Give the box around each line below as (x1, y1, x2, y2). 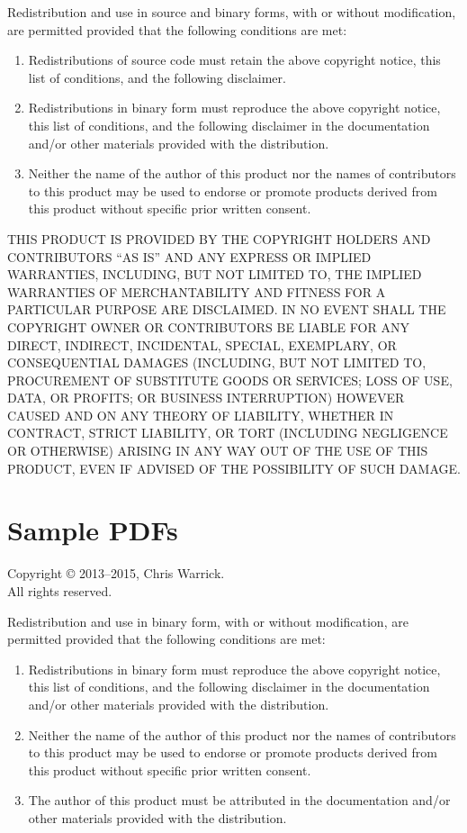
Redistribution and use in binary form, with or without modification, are (7, 611, 409, 630)
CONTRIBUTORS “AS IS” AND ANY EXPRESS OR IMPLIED (7, 247, 372, 266)
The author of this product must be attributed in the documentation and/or (28, 791, 451, 810)
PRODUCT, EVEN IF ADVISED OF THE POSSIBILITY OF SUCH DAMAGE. (7, 458, 461, 477)
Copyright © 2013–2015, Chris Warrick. (7, 564, 225, 583)
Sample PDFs (7, 512, 178, 548)
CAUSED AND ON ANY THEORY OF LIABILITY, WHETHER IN (7, 405, 394, 424)
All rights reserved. (7, 581, 112, 600)
